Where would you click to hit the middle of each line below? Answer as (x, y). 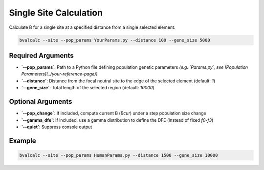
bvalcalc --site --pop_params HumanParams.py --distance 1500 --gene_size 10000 (119, 155)
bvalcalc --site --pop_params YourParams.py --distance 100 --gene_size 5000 (115, 40)
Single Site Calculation (56, 13)
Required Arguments (41, 55)
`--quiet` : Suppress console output (57, 127)
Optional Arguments (41, 102)
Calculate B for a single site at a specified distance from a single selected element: (92, 27)
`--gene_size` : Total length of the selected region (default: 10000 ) (88, 88)
